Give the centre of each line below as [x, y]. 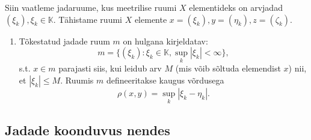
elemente [151, 19]
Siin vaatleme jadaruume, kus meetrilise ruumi [91, 7]
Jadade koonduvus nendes [88, 129]
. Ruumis [77, 80]
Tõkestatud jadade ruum [64, 41]
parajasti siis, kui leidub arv [110, 68]
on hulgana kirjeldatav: [165, 41]
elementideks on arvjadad [236, 7]
